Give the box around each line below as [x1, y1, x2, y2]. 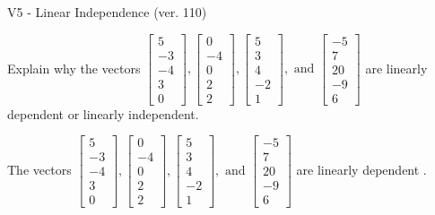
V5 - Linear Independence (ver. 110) [7, 3, 207, 21]
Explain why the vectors [7, 58, 141, 77]
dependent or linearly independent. [7, 104, 199, 123]
